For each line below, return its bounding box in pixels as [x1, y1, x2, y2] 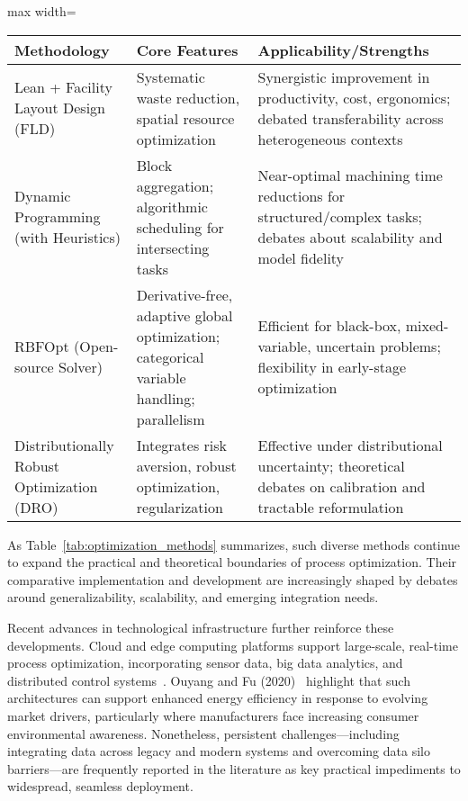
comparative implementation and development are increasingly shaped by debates [7, 570, 458, 589]
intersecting [136, 237, 210, 258]
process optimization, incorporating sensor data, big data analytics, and [7, 653, 403, 672]
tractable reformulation [257, 496, 404, 517]
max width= [7, 2, 76, 20]
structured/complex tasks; [257, 206, 423, 228]
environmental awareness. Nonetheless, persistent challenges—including [7, 724, 400, 742]
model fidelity [257, 247, 345, 269]
